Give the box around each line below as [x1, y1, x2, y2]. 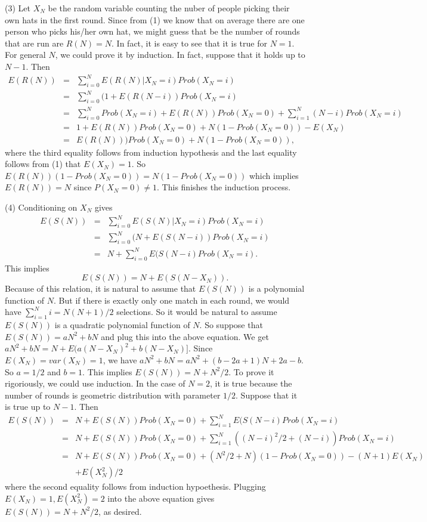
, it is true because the [210, 377, 292, 390]
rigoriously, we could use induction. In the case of [5, 377, 185, 390]
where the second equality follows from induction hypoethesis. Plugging [5, 480, 266, 493]
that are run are [5, 36, 64, 49]
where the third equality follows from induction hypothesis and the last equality [5, 146, 297, 158]
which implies [249, 169, 299, 181]
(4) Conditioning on [5, 200, 78, 213]
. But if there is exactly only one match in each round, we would [54, 294, 290, 306]
